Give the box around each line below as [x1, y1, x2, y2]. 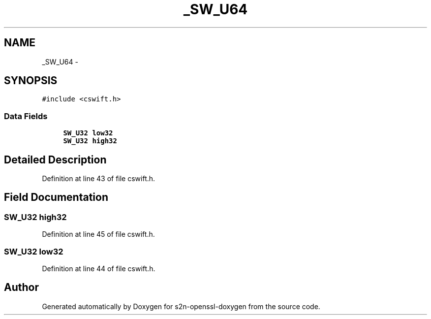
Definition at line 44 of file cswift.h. [42, 264, 155, 273]
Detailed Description [4, 153, 107, 166]
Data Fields [4, 111, 48, 121]
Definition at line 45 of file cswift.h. [42, 230, 155, 239]
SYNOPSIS [4, 74, 58, 87]
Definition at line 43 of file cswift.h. [42, 174, 155, 183]
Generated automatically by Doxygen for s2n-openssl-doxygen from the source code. [42, 302, 320, 311]
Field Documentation [4, 191, 108, 204]
